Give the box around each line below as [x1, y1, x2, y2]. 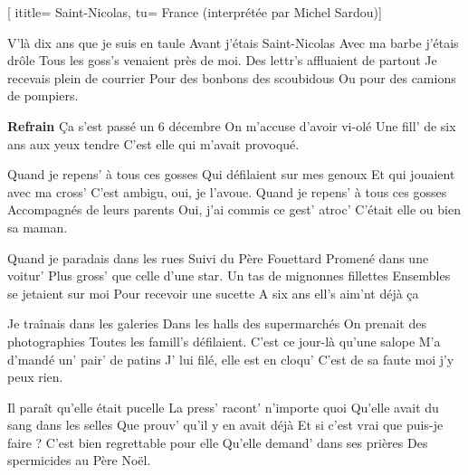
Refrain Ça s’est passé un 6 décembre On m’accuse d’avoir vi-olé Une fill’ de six [7, 116, 456, 135]
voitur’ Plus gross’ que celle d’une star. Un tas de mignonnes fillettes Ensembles [7, 266, 451, 285]
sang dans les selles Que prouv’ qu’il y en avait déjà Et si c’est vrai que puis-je [7, 415, 444, 434]
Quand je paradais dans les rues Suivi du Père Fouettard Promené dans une [7, 248, 429, 267]
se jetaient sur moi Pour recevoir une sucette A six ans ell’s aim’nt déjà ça [7, 283, 419, 302]
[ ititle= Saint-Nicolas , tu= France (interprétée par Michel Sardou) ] [7, 3, 382, 21]
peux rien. [7, 367, 63, 386]
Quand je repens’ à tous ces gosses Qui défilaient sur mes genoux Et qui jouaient [7, 165, 455, 184]
